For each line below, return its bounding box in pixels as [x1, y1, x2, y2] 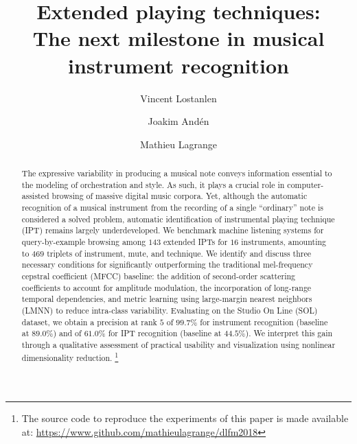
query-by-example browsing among [21, 236, 146, 248]
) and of [53, 327, 82, 339]
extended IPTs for [163, 236, 228, 248]
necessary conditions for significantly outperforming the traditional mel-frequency [21, 259, 313, 270]
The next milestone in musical [32, 24, 325, 52]
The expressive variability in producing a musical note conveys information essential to [21, 167, 332, 179]
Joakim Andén [148, 114, 209, 128]
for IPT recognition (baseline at [108, 327, 222, 339]
